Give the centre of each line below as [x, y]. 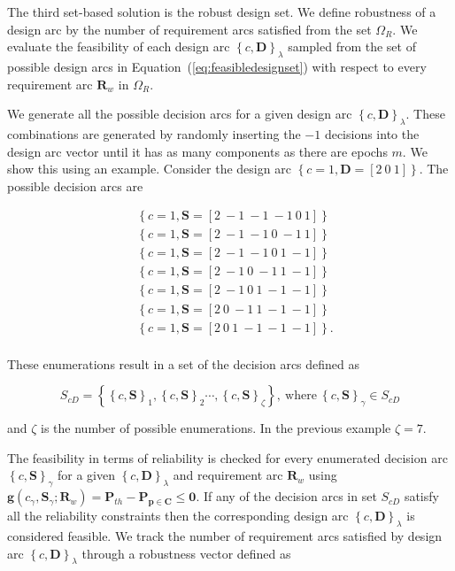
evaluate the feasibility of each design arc [119, 46]
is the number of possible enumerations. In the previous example [216, 428]
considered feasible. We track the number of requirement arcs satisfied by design [225, 535]
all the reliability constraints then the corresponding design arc [178, 516]
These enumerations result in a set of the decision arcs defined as [184, 363]
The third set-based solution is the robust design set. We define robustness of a [222, 12]
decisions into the [372, 133]
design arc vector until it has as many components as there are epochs [197, 151]
